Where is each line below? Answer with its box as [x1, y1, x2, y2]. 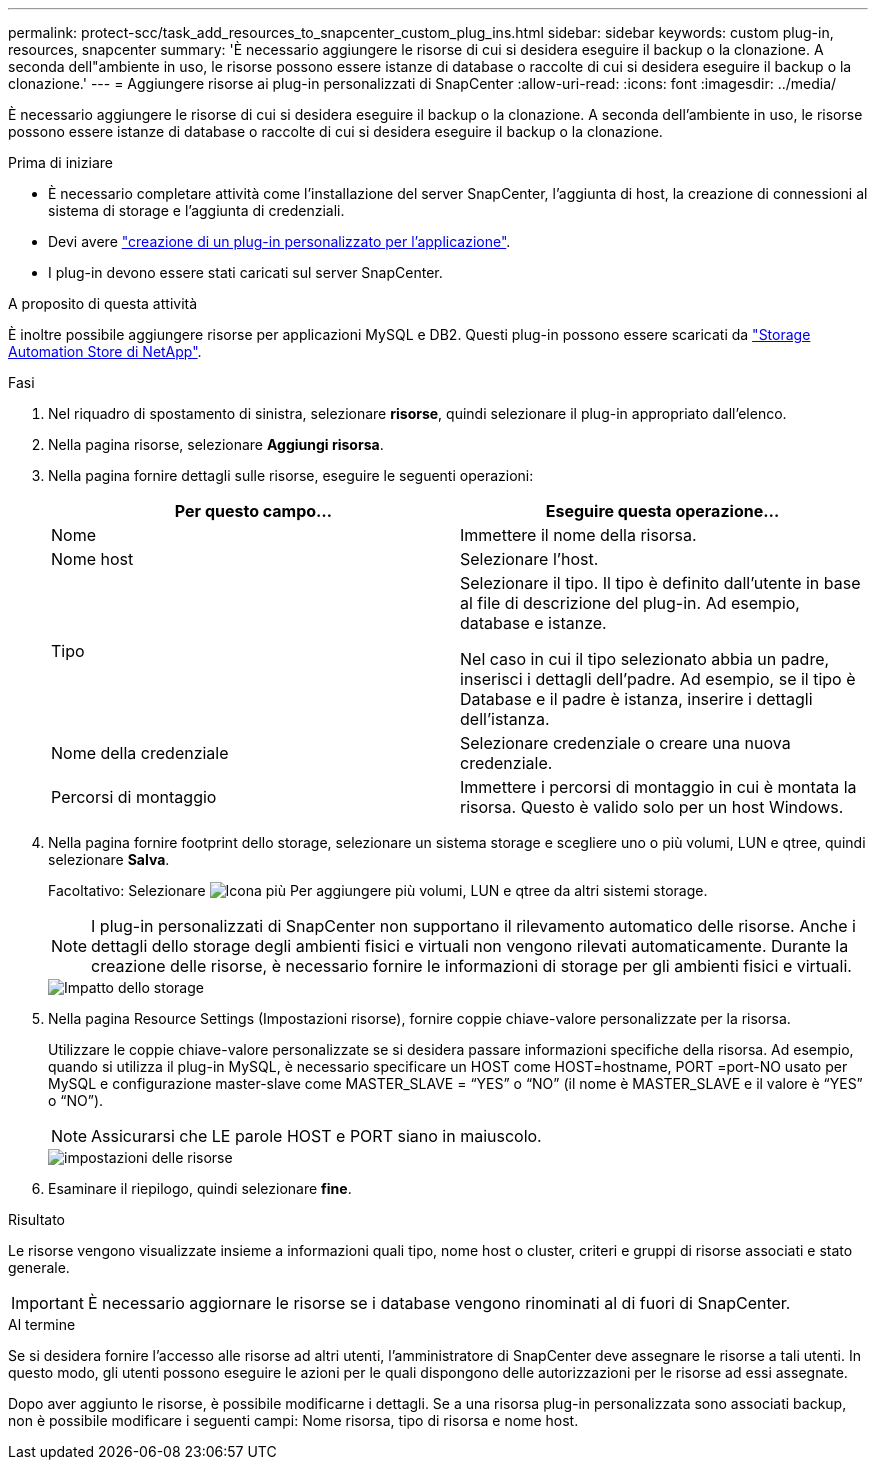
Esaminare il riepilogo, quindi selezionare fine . [48, 1180, 352, 1197]
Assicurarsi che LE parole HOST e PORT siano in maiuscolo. [91, 1126, 542, 1146]
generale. [8, 1259, 70, 1276]
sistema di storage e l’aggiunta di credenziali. [48, 202, 345, 219]
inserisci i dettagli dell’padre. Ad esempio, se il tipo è [460, 669, 856, 689]
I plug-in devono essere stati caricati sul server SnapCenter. [48, 264, 443, 281]
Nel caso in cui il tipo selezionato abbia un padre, [460, 649, 830, 669]
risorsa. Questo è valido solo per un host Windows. [460, 797, 844, 817]
